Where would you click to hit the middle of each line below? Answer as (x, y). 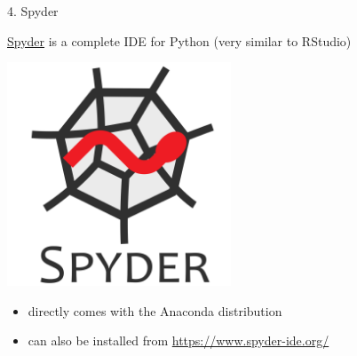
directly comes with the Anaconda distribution (155, 310)
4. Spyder (33, 11)
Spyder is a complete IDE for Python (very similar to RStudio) (179, 40)
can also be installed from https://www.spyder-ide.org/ (178, 340)
